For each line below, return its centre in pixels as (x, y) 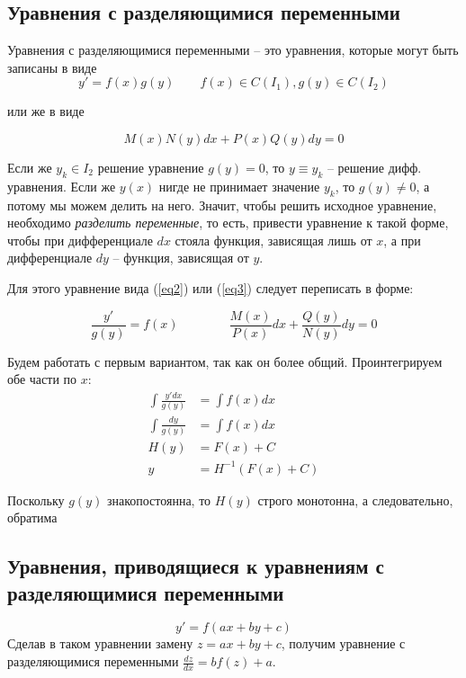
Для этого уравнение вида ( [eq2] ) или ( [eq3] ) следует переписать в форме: (211, 287)
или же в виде (46, 111)
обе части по (42, 379)
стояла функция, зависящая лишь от (273, 240)
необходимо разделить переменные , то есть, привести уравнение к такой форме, (228, 223)
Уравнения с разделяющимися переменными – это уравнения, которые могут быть (233, 50)
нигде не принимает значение (239, 186)
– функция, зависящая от (181, 258)
